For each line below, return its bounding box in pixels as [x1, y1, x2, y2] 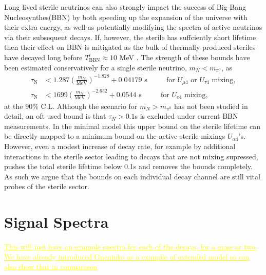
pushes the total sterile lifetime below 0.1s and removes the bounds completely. [4, 161, 253, 172]
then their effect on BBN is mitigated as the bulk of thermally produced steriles [4, 42, 256, 52]
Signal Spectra [4, 211, 109, 232]
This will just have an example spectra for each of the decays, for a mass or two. [4, 241, 257, 252]
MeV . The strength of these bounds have [119, 51, 250, 62]
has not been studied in [174, 100, 248, 111]
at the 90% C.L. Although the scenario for [4, 100, 138, 111]
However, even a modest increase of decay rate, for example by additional [4, 141, 236, 152]
